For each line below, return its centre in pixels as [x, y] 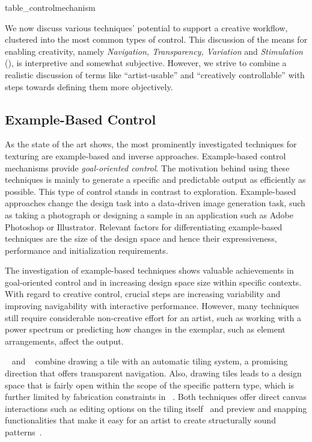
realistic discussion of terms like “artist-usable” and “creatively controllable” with [155, 74]
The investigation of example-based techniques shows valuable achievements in [149, 270]
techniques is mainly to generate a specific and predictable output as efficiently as [155, 180]
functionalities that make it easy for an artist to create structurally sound [140, 420]
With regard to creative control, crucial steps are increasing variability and [143, 294]
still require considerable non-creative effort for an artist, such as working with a [153, 317]
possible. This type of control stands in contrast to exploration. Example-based [151, 191]
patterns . [23, 432]
